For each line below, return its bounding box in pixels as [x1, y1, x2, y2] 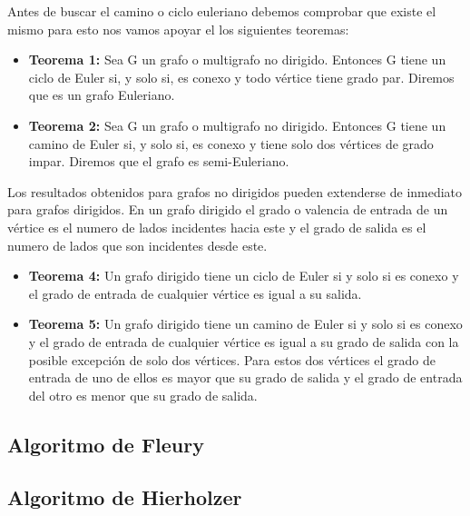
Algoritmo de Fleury [7, 430, 204, 458]
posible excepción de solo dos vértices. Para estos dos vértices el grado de [28, 350, 436, 369]
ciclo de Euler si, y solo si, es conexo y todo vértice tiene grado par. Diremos [28, 67, 455, 86]
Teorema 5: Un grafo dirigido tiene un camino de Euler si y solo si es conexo [28, 314, 463, 333]
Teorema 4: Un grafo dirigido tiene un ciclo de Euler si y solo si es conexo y [28, 266, 459, 285]
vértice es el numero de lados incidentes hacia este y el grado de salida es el [7, 217, 426, 236]
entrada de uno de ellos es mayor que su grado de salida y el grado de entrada [28, 368, 463, 387]
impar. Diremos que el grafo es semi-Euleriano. [28, 152, 289, 171]
